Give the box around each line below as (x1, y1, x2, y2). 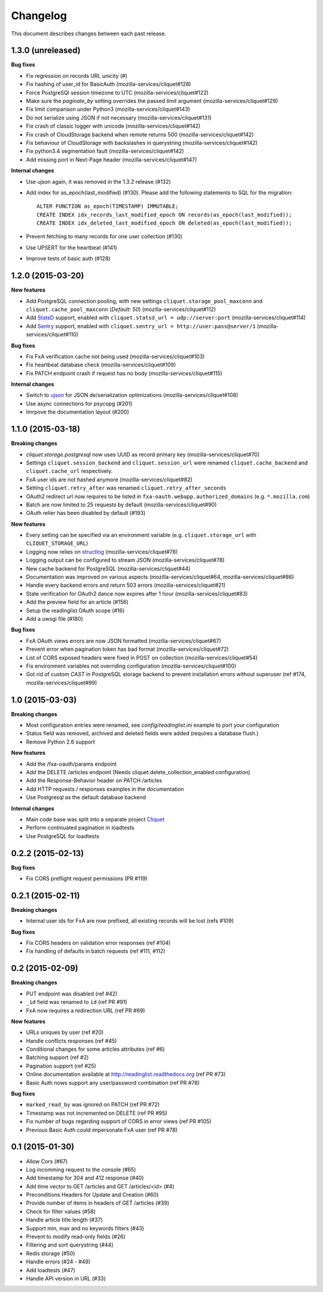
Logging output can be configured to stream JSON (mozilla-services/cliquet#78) (26, 557, 225, 564)
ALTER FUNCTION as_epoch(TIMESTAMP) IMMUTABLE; (36, 203, 179, 210)
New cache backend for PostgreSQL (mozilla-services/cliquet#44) (26, 565, 191, 572)
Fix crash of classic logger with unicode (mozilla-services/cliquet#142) (26, 123, 201, 130)
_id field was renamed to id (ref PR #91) (26, 999, 128, 1006)
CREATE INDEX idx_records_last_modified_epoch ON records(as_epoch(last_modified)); (36, 211, 292, 218)
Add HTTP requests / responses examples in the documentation (26, 785, 184, 793)
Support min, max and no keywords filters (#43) (26, 1224, 145, 1232)
